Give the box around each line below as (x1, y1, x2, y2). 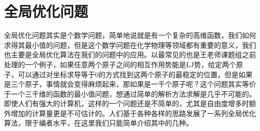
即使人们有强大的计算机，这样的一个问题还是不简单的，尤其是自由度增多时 (4, 98, 249, 109)
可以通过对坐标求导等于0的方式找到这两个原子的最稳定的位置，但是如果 (17, 69, 252, 79)
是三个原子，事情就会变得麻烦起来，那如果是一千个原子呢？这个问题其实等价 (4, 79, 256, 89)
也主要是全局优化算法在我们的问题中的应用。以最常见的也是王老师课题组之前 (4, 49, 256, 60)
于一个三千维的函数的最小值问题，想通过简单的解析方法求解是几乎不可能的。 (4, 88, 256, 99)
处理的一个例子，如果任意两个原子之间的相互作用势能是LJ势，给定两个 (4, 59, 236, 69)
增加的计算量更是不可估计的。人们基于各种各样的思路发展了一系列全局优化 (10, 108, 256, 118)
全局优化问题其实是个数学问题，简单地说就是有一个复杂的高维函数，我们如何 (4, 30, 256, 40)
